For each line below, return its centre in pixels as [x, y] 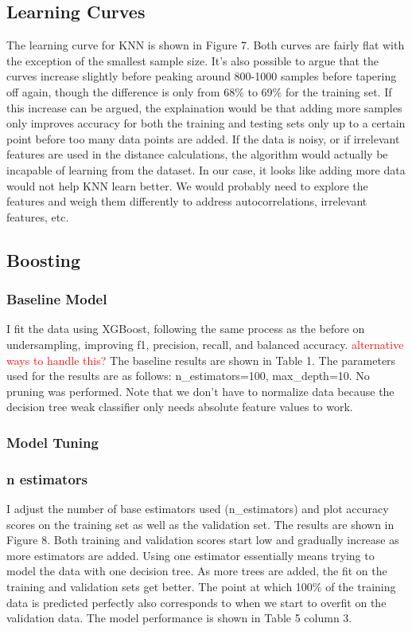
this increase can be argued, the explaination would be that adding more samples [204, 107]
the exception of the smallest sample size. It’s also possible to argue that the [193, 60]
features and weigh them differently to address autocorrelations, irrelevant [187, 201]
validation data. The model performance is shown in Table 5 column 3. [179, 618]
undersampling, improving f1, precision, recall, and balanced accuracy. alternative [205, 344]
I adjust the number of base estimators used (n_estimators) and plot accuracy [198, 508]
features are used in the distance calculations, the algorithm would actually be [197, 154]
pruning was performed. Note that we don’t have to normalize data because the [200, 391]
